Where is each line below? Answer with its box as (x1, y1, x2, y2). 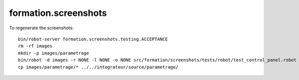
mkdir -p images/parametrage (18, 50, 89, 56)
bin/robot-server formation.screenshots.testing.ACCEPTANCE (18, 36, 168, 42)
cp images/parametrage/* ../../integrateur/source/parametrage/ (18, 64, 179, 70)
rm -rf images (18, 43, 52, 49)
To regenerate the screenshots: (9, 25, 74, 31)
